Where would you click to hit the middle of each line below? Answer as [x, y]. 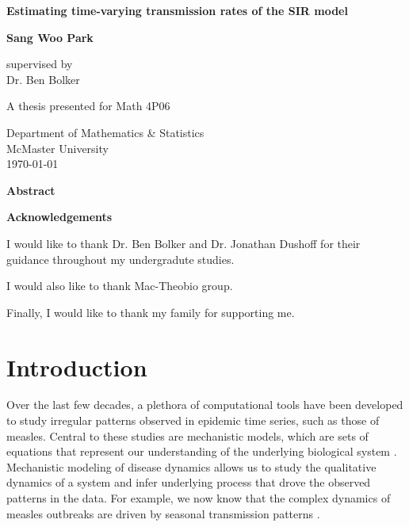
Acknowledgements [59, 217]
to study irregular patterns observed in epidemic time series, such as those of [193, 420]
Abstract [31, 190]
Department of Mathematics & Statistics [105, 132]
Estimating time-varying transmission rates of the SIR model [177, 10]
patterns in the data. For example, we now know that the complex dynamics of [199, 498]
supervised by [40, 64]
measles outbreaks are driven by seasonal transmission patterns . [163, 513]
